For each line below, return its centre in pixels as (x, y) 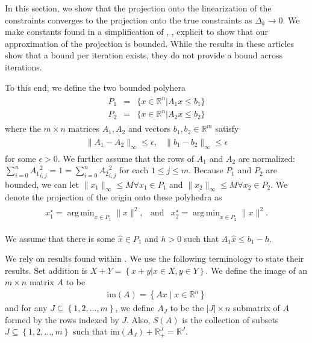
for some (20, 158)
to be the (187, 308)
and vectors (149, 128)
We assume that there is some (60, 238)
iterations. (23, 66)
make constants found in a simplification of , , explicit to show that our (137, 32)
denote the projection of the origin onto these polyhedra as (114, 197)
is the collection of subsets (230, 319)
